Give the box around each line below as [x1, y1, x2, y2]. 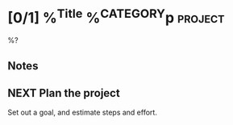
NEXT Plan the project [7, 86, 120, 100]
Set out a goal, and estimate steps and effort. [7, 107, 158, 118]
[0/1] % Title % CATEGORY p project [7, 6, 225, 27]
